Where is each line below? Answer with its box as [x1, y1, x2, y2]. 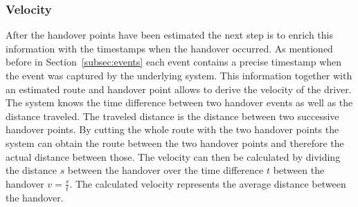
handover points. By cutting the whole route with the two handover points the [6, 122, 339, 137]
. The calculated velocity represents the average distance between [69, 176, 346, 190]
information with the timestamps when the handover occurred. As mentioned [6, 41, 333, 55]
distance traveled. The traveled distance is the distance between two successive [6, 108, 339, 123]
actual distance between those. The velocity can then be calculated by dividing [6, 149, 341, 164]
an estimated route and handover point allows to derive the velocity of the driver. [6, 81, 352, 96]
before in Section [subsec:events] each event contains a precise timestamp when [6, 55, 342, 69]
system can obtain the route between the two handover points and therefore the [6, 135, 344, 150]
